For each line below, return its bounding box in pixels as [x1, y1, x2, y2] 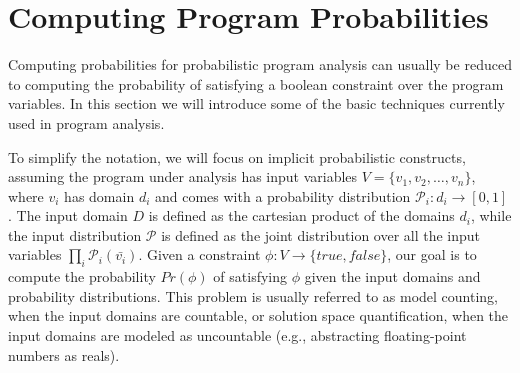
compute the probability [8, 266, 156, 287]
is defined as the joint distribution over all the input [161, 224, 481, 245]
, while [470, 205, 512, 226]
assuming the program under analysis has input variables [8, 166, 358, 187]
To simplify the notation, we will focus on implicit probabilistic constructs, [8, 146, 466, 167]
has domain [64, 185, 135, 206]
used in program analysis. [8, 112, 165, 133]
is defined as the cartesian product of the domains [148, 205, 455, 226]
